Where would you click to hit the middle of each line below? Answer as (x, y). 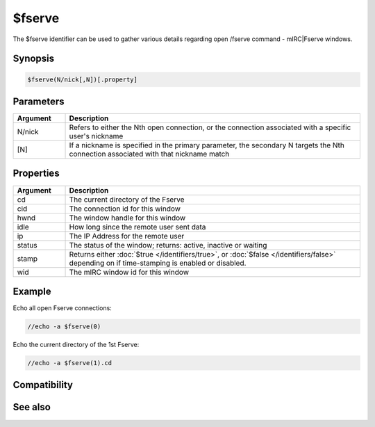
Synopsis (34, 59)
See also (32, 407)
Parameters (39, 101)
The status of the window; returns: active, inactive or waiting (168, 245)
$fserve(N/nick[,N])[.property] (83, 79)
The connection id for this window (125, 209)
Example (32, 291)
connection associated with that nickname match (149, 154)
